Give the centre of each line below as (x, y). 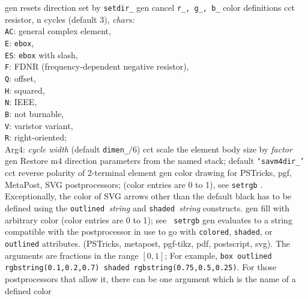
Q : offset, (20, 78)
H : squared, (25, 90)
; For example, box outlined (218, 255)
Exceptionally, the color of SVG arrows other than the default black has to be (148, 196)
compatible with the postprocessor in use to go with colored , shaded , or (139, 231)
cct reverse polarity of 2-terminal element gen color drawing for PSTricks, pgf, (148, 173)
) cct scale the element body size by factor (214, 149)
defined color (28, 290)
